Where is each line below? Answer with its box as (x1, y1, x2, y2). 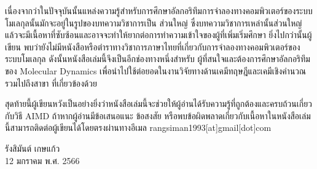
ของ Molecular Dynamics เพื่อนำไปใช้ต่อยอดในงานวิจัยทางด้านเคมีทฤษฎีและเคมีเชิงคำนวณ (5, 64, 307, 77)
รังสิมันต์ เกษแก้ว (5, 141, 60, 154)
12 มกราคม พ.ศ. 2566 (5, 154, 80, 167)
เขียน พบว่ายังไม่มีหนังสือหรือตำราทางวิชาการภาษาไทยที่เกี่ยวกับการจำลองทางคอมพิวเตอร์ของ (5, 40, 300, 53)
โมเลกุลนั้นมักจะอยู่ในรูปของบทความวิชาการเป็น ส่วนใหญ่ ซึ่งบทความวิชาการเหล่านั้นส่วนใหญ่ (5, 16, 302, 29)
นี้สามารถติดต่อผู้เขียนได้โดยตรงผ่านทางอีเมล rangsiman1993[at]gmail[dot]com (5, 121, 272, 134)
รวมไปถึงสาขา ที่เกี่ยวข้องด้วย (5, 76, 97, 89)
